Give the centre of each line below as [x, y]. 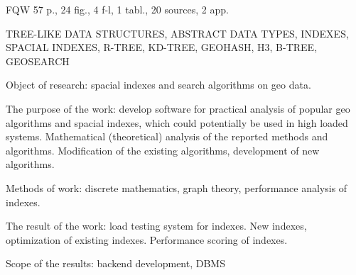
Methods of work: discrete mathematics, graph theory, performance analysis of [177, 187]
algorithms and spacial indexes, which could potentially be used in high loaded [177, 122]
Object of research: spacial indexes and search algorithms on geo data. [158, 85]
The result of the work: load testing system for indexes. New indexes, [156, 226]
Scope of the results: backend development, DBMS [115, 263]
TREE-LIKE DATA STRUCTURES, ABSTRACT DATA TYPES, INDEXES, [177, 33]
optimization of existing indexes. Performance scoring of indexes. [147, 239]
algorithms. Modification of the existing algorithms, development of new [163, 150]
